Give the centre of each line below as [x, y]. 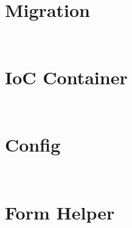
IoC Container [66, 77]
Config [33, 145]
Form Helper [60, 212]
